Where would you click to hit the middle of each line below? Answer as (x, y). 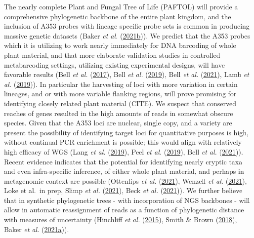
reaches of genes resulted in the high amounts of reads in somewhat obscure (119, 113)
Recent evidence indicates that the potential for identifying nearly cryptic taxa (123, 161)
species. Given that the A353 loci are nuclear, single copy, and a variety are (118, 123)
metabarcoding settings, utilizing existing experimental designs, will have (114, 64)
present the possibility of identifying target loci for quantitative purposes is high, (126, 132)
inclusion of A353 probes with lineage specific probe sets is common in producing (127, 26)
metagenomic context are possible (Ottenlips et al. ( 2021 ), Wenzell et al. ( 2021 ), (126, 180)
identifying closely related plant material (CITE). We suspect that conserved (120, 103)
